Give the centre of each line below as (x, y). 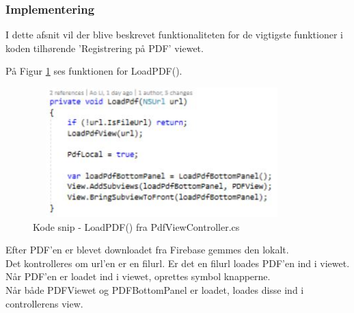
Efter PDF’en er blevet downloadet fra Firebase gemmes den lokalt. (147, 250)
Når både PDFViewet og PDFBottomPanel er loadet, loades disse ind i (155, 289)
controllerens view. (44, 303)
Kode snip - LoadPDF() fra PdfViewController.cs (136, 226)
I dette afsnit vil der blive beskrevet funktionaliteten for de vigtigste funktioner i (174, 35)
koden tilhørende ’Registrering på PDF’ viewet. (105, 48)
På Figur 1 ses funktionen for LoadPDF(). (94, 71)
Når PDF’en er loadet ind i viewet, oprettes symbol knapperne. (138, 276)
